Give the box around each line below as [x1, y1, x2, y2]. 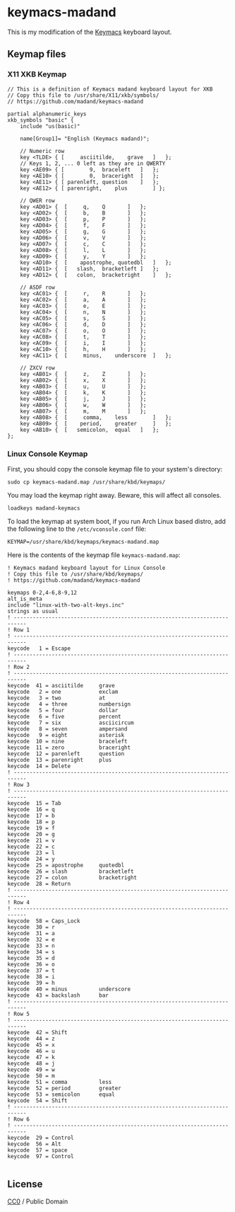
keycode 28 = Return [7, 880, 71, 887]
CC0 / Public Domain [7, 1197, 68, 1206]
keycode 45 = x [7, 1041, 55, 1048]
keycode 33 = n [7, 942, 55, 949]
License [7, 1178, 43, 1190]
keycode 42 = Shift [7, 1029, 68, 1036]
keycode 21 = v [7, 837, 55, 844]
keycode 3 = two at [7, 694, 106, 702]
